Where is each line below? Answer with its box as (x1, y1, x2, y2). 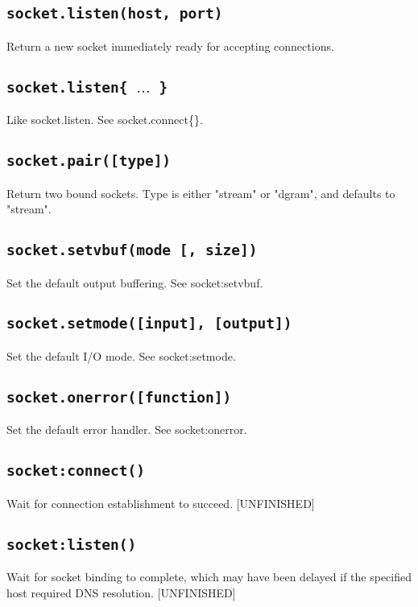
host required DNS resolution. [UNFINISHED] (6, 584, 236, 601)
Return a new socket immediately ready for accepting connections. (6, 37, 334, 54)
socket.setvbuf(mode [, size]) (6, 242, 258, 259)
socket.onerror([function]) (6, 388, 232, 406)
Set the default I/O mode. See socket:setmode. (6, 347, 236, 364)
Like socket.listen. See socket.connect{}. (6, 111, 203, 128)
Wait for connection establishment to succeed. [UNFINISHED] (6, 494, 315, 511)
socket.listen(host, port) (6, 5, 223, 23)
